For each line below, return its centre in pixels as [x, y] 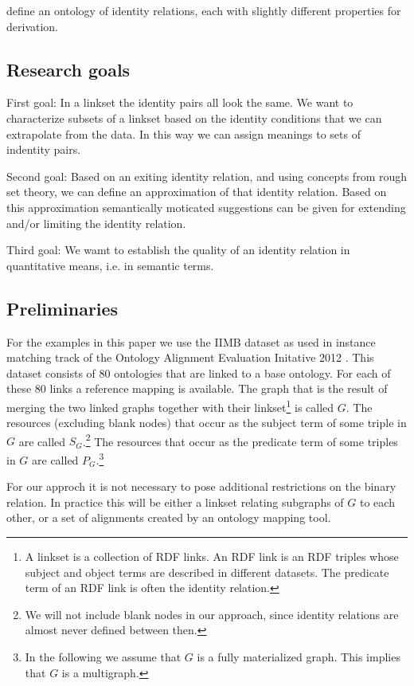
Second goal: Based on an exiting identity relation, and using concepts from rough [207, 176]
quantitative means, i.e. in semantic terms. [110, 265]
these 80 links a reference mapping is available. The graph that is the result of [197, 388]
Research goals [68, 69]
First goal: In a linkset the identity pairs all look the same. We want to [180, 102]
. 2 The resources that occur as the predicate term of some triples [240, 440]
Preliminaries [62, 308]
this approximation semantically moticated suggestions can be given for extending [206, 207]
